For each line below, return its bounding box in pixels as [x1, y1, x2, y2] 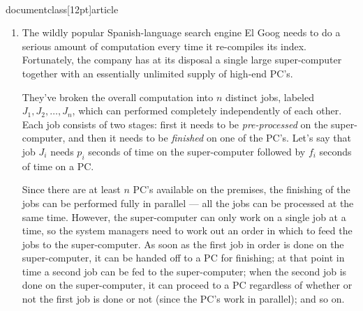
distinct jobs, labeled [225, 89, 314, 104]
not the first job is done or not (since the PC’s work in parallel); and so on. [22, 291, 345, 306]
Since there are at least [22, 182, 121, 197]
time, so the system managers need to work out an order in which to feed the [22, 223, 353, 238]
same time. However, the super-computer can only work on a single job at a [22, 209, 346, 224]
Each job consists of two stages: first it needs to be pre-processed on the [22, 116, 328, 131]
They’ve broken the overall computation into [22, 89, 214, 104]
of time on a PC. [22, 158, 94, 173]
